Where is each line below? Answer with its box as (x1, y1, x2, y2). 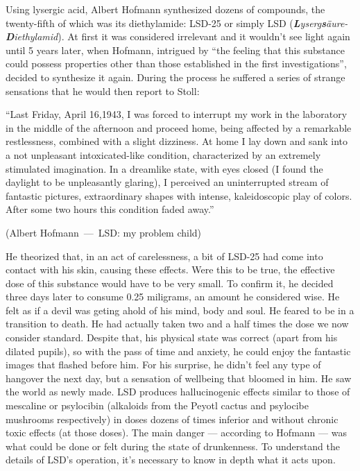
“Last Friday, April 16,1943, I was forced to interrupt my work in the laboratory (6, 107, 348, 121)
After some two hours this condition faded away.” (6, 202, 214, 216)
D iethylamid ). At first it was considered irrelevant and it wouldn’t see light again (6, 29, 350, 44)
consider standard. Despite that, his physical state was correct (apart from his (6, 330, 338, 345)
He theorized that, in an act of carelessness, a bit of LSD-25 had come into (6, 248, 323, 263)
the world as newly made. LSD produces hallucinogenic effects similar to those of (6, 384, 350, 399)
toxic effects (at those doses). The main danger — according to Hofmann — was (6, 425, 347, 440)
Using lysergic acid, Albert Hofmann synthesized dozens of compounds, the (6, 2, 325, 16)
